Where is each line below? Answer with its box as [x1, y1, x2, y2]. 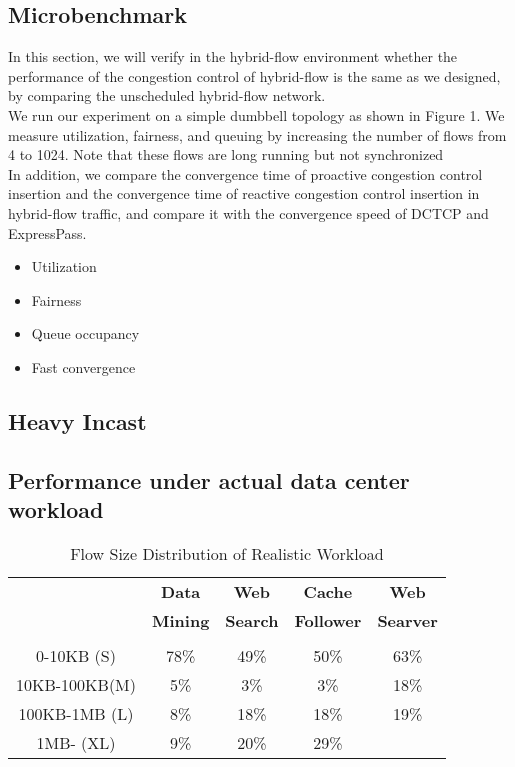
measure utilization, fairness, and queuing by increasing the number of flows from [8, 124, 507, 145]
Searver [377, 608, 438, 632]
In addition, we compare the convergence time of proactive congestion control [8, 163, 483, 184]
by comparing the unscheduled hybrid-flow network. [8, 85, 326, 106]
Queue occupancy [31, 323, 140, 344]
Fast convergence [31, 356, 136, 377]
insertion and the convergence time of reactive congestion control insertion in [8, 183, 480, 204]
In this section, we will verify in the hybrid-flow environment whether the [8, 46, 458, 67]
